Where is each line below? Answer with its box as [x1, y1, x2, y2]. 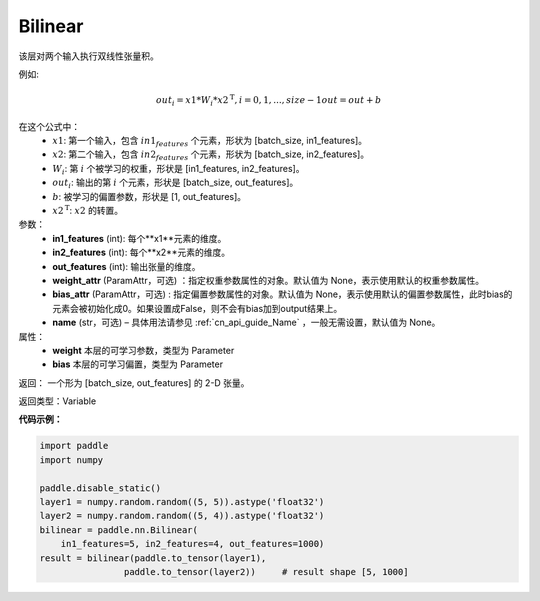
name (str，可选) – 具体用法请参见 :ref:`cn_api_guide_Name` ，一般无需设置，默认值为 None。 [52, 316, 441, 329]
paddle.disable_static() [39, 482, 162, 494]
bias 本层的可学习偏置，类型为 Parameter [52, 358, 224, 370]
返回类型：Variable [18, 395, 97, 407]
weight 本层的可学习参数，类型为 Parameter [52, 344, 235, 356]
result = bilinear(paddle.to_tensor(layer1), [39, 552, 267, 564]
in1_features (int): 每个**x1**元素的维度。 [52, 232, 227, 244]
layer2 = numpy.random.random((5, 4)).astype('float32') [39, 510, 325, 522]
